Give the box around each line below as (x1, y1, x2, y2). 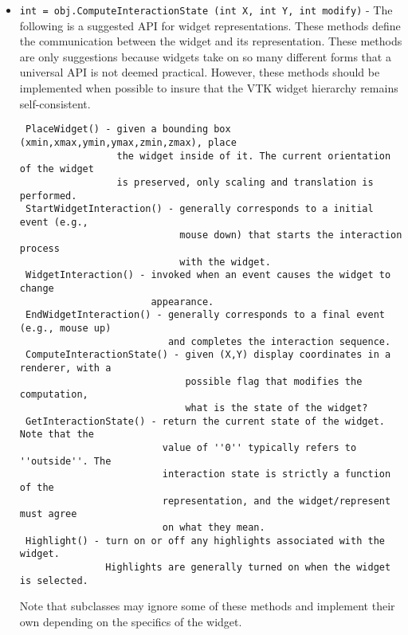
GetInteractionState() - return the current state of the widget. (25, 415, 385, 427)
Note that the (19, 429, 94, 441)
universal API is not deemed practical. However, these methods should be (19, 64, 380, 80)
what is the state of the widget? (185, 402, 368, 414)
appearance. (151, 296, 214, 308)
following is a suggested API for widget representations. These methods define (19, 17, 401, 33)
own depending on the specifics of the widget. (19, 613, 242, 629)
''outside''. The (19, 455, 112, 467)
